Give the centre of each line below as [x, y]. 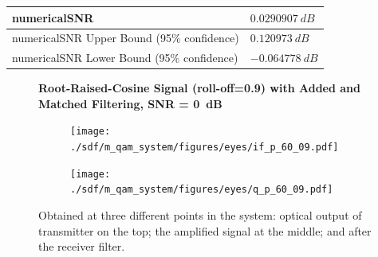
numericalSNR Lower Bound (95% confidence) [125, 58]
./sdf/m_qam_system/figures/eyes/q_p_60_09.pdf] [202, 190]
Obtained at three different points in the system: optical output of [200, 215]
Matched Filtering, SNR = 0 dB [130, 103]
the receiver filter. [82, 246]
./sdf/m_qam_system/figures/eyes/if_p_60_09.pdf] [205, 148]
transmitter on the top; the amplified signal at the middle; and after [205, 230]
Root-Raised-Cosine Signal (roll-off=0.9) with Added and [199, 88]
